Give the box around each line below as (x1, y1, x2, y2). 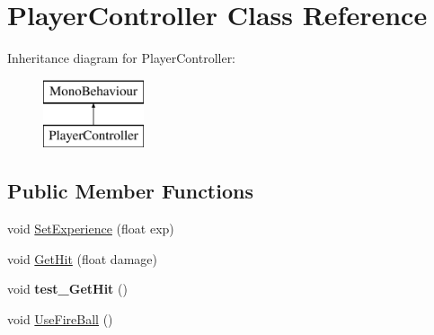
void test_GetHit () (7, 279, 128, 298)
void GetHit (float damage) (7, 249, 157, 268)
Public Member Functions (7, 177, 253, 205)
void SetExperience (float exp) (7, 219, 174, 238)
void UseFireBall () (7, 309, 113, 328)
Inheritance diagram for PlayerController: (7, 48, 236, 67)
